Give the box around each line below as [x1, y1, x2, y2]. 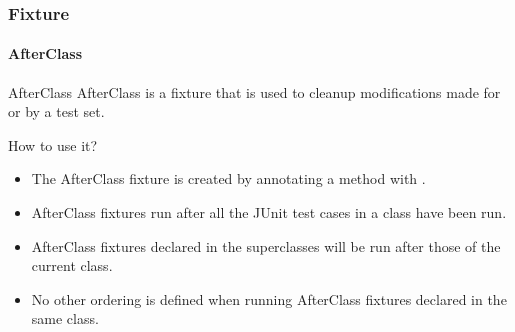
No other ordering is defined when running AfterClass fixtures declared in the [31, 288, 507, 309]
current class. [31, 255, 113, 276]
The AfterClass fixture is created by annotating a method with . [31, 168, 426, 189]
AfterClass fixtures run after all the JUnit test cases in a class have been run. [31, 202, 507, 223]
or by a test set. [8, 101, 105, 122]
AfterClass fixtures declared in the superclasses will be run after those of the [31, 235, 501, 256]
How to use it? [8, 134, 98, 155]
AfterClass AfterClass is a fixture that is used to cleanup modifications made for [8, 81, 501, 102]
